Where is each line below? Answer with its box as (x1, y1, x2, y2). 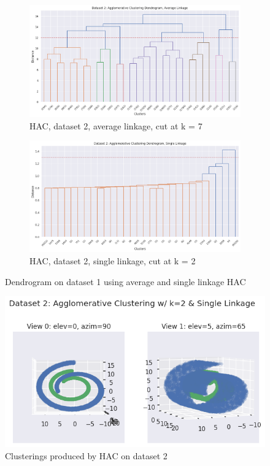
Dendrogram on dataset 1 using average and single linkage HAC (5, 275, 246, 288)
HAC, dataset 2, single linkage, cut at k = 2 (29, 254, 196, 267)
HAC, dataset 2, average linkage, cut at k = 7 (29, 119, 202, 132)
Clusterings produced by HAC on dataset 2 (5, 449, 168, 462)
